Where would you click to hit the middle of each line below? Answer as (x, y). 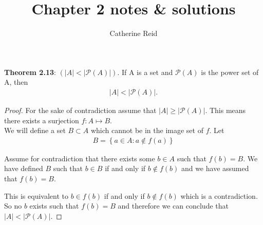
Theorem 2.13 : (30, 72)
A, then (16, 82)
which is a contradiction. (219, 195)
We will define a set (35, 130)
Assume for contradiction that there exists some (80, 158)
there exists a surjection (42, 120)
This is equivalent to (36, 195)
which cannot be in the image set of (147, 130)
